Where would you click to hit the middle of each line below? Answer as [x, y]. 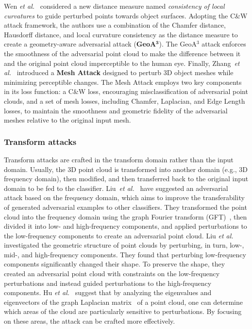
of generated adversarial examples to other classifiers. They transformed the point [126, 207]
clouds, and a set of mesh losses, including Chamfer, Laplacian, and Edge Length [125, 101]
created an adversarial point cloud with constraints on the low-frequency [112, 274]
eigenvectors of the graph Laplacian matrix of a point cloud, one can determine [124, 302]
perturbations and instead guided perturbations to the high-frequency [108, 283]
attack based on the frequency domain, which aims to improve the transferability [124, 197]
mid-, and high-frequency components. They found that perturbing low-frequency [125, 254]
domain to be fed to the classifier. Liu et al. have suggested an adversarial [116, 188]
